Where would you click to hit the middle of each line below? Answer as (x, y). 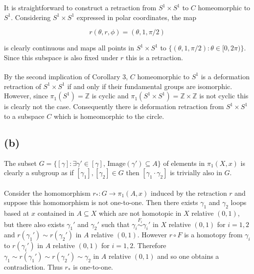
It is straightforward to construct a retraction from (80, 7)
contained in (56, 213)
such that (115, 224)
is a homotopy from (213, 235)
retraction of (23, 86)
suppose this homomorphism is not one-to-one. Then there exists (101, 202)
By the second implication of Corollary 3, (66, 76)
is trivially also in (196, 172)
